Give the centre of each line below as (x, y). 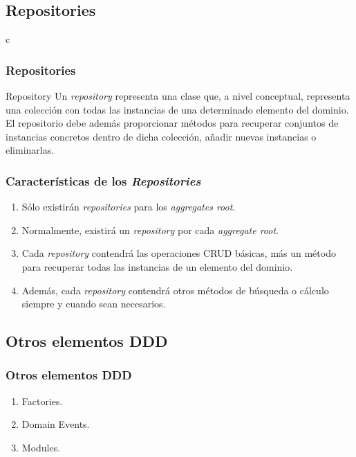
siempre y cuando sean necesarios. (94, 304)
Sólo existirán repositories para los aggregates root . (129, 207)
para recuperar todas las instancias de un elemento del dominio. (157, 266)
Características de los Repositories (103, 180)
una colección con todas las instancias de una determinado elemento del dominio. (177, 109)
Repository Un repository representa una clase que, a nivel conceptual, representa (178, 96)
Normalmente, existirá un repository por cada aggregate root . (150, 230)
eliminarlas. (30, 150)
